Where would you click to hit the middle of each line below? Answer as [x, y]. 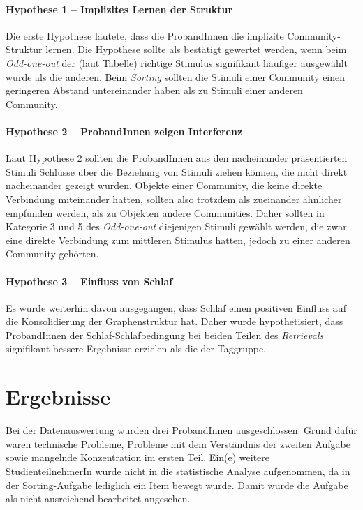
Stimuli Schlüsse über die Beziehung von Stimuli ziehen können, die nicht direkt [177, 171]
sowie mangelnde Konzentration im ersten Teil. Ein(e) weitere [138, 457]
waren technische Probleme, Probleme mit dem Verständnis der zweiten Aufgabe [178, 443]
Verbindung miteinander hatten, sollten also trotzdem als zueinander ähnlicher [174, 198]
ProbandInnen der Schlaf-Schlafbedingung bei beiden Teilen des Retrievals [165, 335]
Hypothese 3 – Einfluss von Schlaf [89, 281]
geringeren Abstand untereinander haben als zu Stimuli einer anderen [154, 90]
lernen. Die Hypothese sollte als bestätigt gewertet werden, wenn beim [196, 49]
